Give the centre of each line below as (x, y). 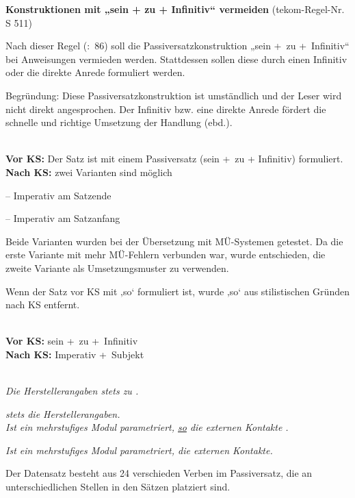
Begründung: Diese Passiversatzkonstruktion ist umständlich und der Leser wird (174, 95)
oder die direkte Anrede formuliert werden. (95, 72)
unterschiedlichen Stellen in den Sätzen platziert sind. (118, 487)
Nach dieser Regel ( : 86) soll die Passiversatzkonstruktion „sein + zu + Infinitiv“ (177, 46)
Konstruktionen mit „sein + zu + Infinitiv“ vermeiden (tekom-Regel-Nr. (175, 9)
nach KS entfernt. (43, 304)
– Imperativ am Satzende (58, 195)
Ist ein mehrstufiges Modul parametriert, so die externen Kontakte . (147, 427)
